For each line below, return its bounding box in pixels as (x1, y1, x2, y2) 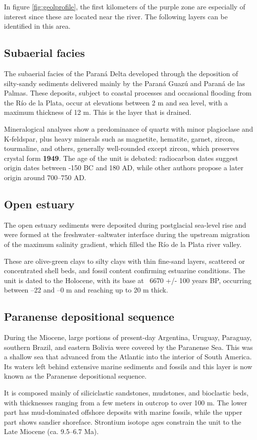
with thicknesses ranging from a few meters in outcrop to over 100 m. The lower (4, 397, 247, 407)
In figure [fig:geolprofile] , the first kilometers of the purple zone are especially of (4, 1, 246, 11)
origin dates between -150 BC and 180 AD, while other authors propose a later (4, 162, 244, 173)
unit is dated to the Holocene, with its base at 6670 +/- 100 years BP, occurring (4, 275, 252, 285)
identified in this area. (4, 21, 71, 31)
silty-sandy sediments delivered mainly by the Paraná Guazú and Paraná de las (4, 78, 245, 88)
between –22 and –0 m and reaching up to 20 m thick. (4, 285, 168, 295)
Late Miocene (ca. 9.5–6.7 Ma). (4, 426, 99, 437)
